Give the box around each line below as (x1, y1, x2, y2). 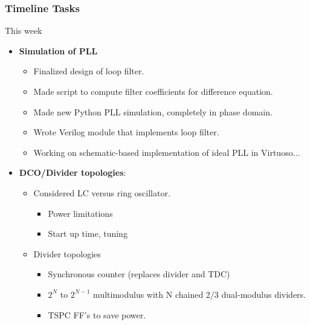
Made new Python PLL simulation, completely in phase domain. (33, 105, 273, 118)
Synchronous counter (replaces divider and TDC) (48, 268, 230, 280)
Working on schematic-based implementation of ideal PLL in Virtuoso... (33, 146, 300, 158)
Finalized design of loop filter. (33, 65, 144, 77)
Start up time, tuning (48, 227, 128, 240)
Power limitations (48, 207, 113, 219)
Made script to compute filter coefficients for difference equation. (33, 85, 273, 97)
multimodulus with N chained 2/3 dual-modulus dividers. (93, 288, 306, 300)
